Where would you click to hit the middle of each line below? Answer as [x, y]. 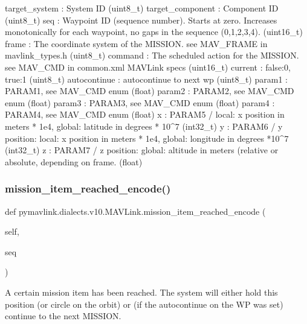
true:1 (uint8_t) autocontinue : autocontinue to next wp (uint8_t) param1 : [146, 79]
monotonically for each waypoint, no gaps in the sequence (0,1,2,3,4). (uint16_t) [154, 32]
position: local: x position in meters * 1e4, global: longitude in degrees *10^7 [147, 138]
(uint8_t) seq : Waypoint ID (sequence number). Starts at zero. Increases [141, 20]
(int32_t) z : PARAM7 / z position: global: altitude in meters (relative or [142, 150]
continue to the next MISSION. [63, 316]
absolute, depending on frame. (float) [74, 161]
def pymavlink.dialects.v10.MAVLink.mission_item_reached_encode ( [135, 211]
